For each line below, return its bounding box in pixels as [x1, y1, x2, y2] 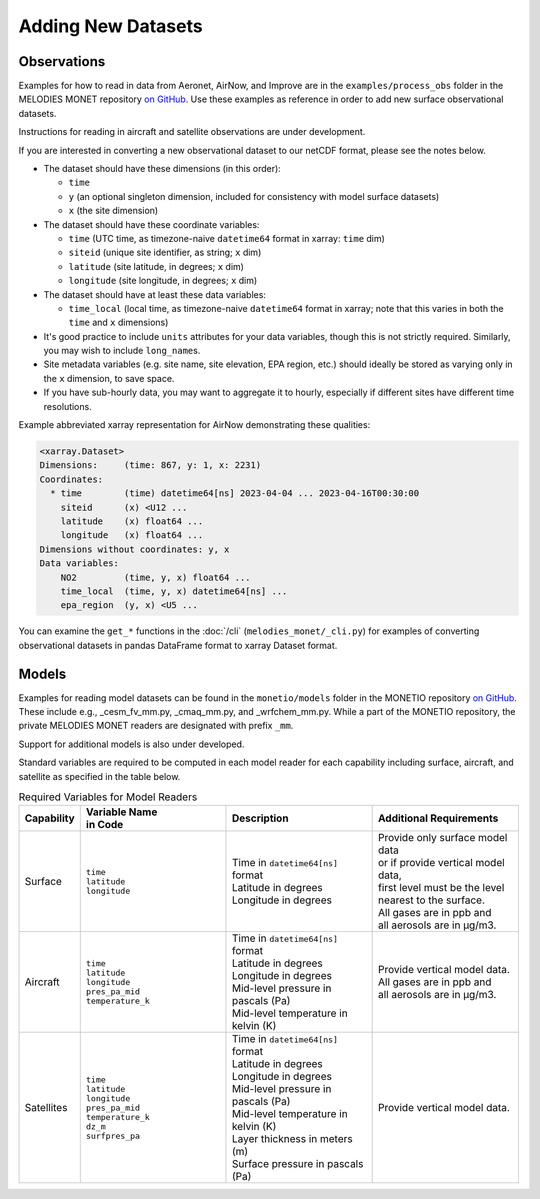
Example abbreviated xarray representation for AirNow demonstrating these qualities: [18, 419, 371, 431]
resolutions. [43, 400, 92, 412]
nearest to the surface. [377, 893, 485, 907]
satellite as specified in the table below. [18, 770, 181, 782]
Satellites [24, 1101, 68, 1115]
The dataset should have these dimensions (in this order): [43, 163, 282, 175]
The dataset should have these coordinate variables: [43, 218, 260, 230]
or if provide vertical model [377, 856, 505, 870]
